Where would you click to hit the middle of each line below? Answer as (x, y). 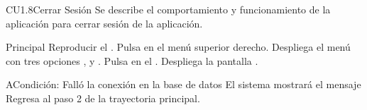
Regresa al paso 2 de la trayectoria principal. (103, 98)
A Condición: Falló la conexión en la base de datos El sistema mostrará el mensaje (183, 84)
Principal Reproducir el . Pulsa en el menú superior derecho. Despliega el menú (178, 47)
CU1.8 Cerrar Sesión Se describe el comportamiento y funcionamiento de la (168, 9)
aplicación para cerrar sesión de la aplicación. (104, 23)
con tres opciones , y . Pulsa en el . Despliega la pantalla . (132, 60)
